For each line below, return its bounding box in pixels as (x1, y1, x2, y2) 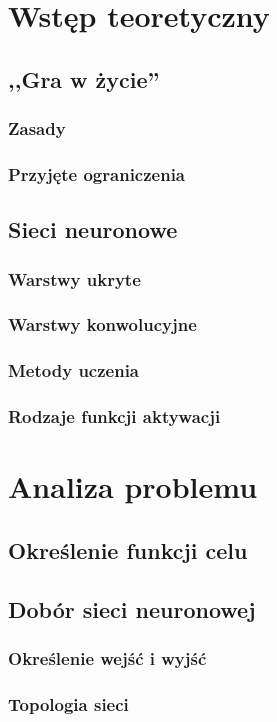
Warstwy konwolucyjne (8, 312, 197, 337)
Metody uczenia (8, 358, 139, 383)
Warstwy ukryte (8, 266, 141, 291)
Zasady (8, 116, 66, 141)
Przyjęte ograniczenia (8, 161, 186, 186)
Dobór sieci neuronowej (8, 593, 256, 624)
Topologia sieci (8, 691, 129, 716)
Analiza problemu (8, 466, 258, 507)
